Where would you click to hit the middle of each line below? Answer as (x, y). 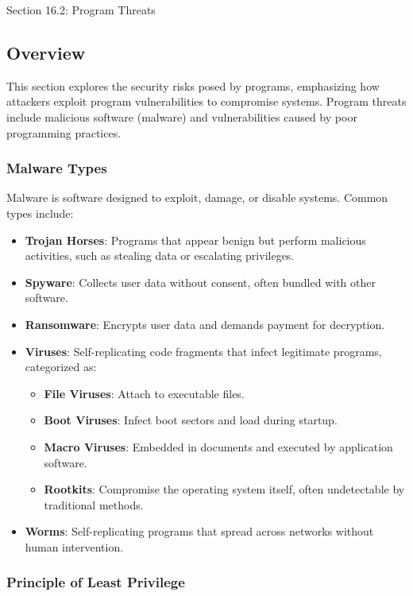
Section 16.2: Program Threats (81, 10)
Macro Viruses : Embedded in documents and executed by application (218, 446)
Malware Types (57, 168)
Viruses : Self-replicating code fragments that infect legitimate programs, (203, 351)
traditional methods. (94, 504)
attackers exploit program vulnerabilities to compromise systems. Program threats (206, 101)
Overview (46, 52)
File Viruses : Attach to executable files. (144, 393)
